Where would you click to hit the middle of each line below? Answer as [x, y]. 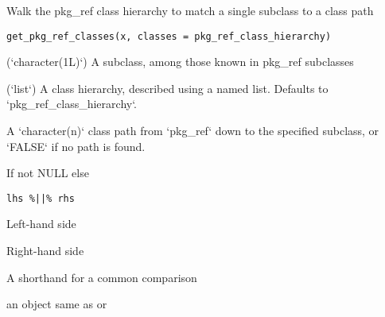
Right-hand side [45, 251]
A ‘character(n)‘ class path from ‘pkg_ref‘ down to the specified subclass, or [193, 131]
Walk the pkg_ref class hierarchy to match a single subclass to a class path [190, 10]
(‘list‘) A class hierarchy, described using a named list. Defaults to [167, 88]
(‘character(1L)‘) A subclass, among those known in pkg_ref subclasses [180, 62]
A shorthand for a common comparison [102, 277]
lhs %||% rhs [41, 198]
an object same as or [57, 304]
